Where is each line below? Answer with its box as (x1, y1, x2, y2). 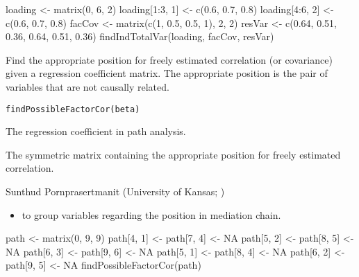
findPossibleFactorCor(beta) (6, 104, 140, 114)
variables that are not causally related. (6, 79, 169, 93)
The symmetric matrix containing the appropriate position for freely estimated (6, 147, 341, 161)
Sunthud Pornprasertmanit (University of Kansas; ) (6, 184, 225, 198)
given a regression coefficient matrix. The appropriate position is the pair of (6, 66, 328, 80)
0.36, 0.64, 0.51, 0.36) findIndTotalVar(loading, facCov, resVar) (6, 29, 274, 44)
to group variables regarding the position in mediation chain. (22, 207, 281, 222)
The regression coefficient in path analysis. (6, 124, 186, 138)
